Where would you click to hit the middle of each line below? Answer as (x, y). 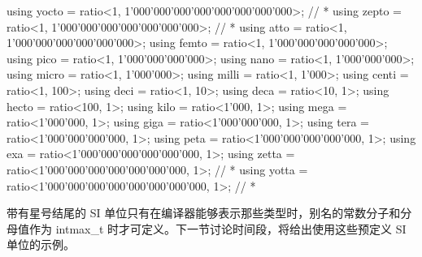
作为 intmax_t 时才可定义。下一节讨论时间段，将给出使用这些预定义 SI (218, 228)
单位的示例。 (41, 244)
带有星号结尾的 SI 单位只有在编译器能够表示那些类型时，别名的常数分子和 (204, 213)
